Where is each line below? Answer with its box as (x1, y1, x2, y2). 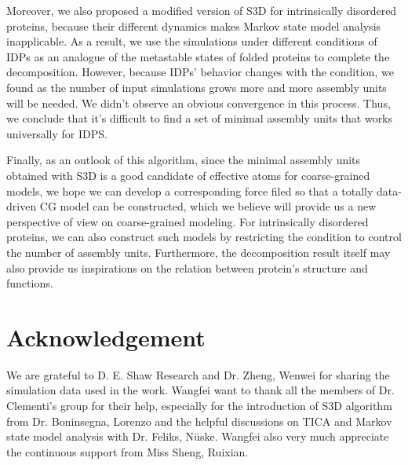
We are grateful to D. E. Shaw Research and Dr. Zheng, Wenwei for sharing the (6, 366, 390, 383)
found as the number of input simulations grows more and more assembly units (6, 79, 387, 95)
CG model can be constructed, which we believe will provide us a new (39, 198, 377, 214)
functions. (6, 275, 53, 291)
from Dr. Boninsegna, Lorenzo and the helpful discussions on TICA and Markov (6, 412, 392, 429)
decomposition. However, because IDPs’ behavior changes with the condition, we (6, 64, 394, 80)
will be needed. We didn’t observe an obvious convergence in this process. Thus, (6, 94, 391, 111)
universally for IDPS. (6, 125, 107, 141)
